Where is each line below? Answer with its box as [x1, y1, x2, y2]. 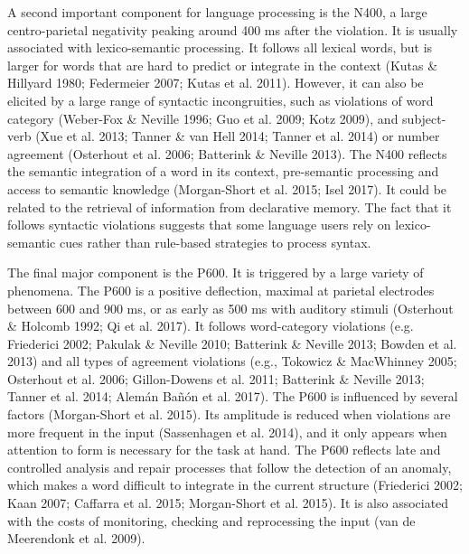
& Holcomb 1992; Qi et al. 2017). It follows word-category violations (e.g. [7, 316, 414, 335]
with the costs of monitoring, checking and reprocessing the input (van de [7, 511, 416, 530]
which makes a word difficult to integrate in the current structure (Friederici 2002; [7, 475, 463, 494]
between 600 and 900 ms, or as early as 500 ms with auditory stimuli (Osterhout [7, 298, 454, 317]
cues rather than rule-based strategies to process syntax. [60, 232, 371, 251]
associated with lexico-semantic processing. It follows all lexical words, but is [7, 38, 433, 57]
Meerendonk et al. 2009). [7, 529, 145, 548]
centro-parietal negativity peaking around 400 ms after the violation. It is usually [7, 20, 458, 39]
